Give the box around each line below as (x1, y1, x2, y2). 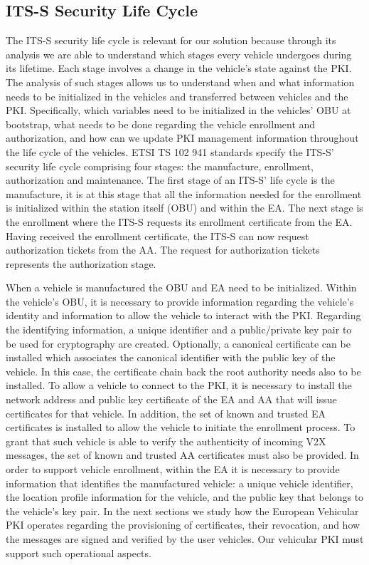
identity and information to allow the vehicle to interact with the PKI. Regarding (6, 308, 361, 323)
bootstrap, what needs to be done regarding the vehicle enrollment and (6, 116, 316, 131)
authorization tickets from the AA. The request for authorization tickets (6, 242, 320, 257)
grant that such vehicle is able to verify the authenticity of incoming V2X (6, 433, 326, 448)
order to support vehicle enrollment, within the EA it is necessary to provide (6, 462, 340, 477)
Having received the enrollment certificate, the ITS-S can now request (6, 228, 309, 243)
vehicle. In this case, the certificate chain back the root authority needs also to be (6, 363, 361, 378)
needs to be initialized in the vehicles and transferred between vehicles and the (6, 88, 348, 103)
